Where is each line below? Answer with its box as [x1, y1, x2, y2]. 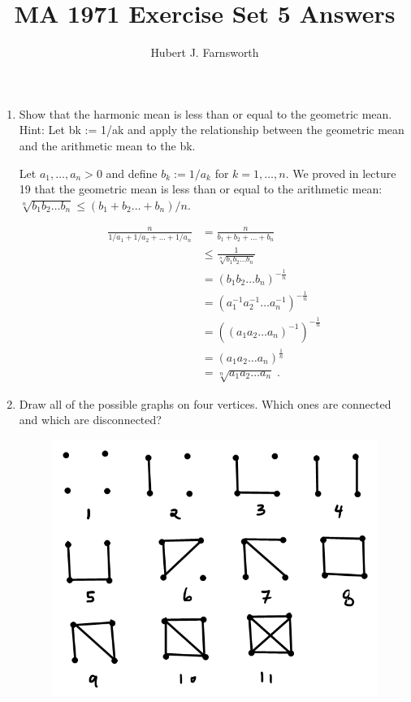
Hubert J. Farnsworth [150, 44, 259, 61]
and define [106, 164, 158, 181]
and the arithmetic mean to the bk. [19, 136, 196, 154]
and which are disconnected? [19, 411, 162, 428]
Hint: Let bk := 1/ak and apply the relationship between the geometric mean [19, 121, 405, 138]
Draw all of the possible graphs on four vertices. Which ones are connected [19, 395, 392, 412]
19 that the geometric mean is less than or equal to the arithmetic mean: [19, 180, 383, 197]
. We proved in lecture [285, 164, 396, 181]
